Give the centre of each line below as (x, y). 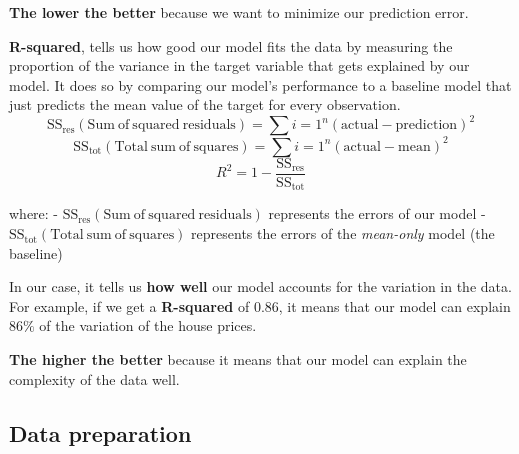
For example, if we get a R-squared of (129, 305)
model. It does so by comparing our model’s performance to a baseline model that (260, 84)
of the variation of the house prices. (148, 325)
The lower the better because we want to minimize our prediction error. (239, 12)
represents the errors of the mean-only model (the (343, 233)
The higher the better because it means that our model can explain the (238, 359)
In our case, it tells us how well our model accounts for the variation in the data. (260, 286)
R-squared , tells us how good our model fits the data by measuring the (231, 45)
